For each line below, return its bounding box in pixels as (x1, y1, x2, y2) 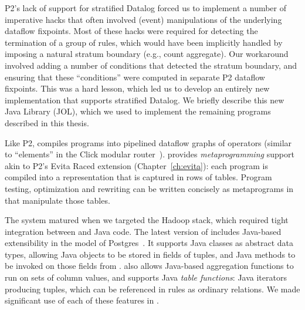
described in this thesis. (5, 116, 89, 129)
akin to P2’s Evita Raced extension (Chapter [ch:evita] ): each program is (5, 159, 268, 171)
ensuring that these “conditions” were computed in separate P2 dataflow (5, 70, 265, 83)
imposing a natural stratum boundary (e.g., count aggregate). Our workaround (5, 48, 289, 60)
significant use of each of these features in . (5, 294, 159, 306)
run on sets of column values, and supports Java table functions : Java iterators (5, 271, 287, 284)
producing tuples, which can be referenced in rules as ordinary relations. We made (5, 282, 300, 295)
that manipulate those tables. (5, 194, 110, 206)
